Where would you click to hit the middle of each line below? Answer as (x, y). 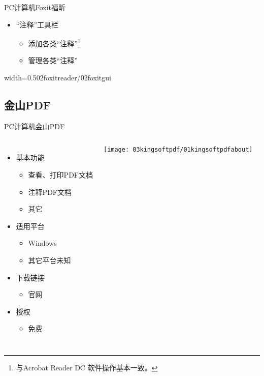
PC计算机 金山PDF (35, 126)
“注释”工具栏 (37, 24)
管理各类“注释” (53, 60)
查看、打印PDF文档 (60, 175)
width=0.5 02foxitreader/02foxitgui (58, 78)
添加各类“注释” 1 (54, 42)
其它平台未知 (49, 260)
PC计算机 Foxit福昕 (35, 7)
